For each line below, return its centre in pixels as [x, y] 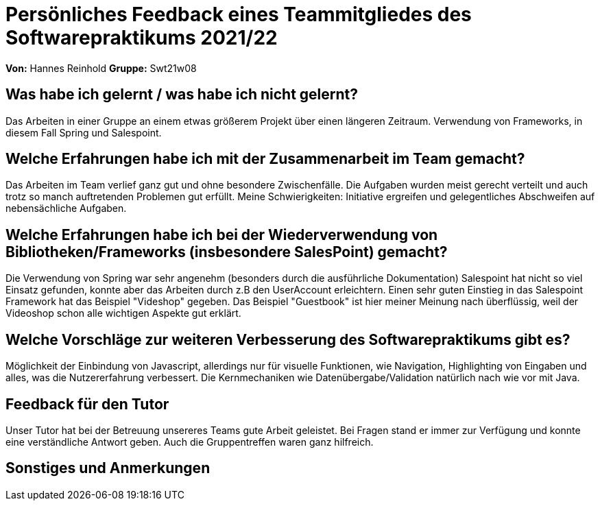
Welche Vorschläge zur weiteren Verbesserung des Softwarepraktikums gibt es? [288, 339]
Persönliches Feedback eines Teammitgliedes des [239, 14]
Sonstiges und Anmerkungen [108, 468]
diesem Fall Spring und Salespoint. [84, 132]
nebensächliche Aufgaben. [66, 208]
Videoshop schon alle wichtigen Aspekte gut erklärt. [123, 313]
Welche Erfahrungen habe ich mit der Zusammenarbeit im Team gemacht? [265, 159]
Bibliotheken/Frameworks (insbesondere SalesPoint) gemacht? [227, 252]
